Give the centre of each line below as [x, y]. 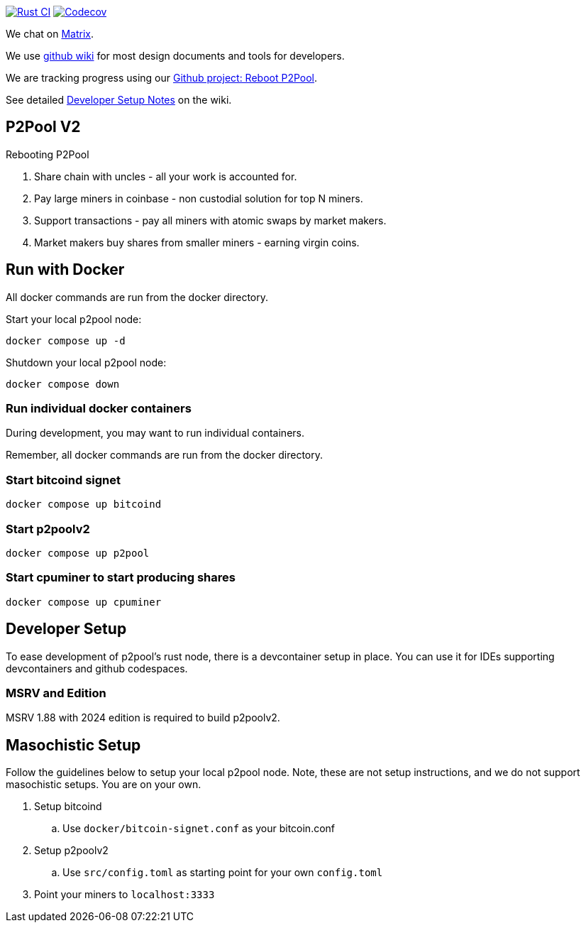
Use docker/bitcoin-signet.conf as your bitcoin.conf [199, 829]
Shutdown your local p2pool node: [86, 362]
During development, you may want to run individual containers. [155, 433]
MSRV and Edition [56, 693]
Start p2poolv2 [48, 529]
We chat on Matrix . [50, 34]
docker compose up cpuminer [84, 602]
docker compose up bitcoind [84, 504]
